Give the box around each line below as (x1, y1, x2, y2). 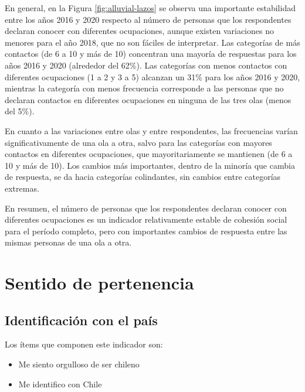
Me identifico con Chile (18, 377, 102, 390)
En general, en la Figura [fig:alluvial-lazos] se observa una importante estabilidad (5, 2, 296, 13)
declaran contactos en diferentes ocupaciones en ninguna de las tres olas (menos (5, 93, 292, 105)
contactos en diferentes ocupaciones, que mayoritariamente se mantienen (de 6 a (5, 148, 293, 160)
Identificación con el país (5, 311, 158, 329)
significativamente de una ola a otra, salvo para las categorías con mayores (5, 136, 272, 148)
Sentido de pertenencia (5, 271, 194, 295)
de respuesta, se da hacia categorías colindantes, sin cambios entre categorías (5, 171, 281, 183)
